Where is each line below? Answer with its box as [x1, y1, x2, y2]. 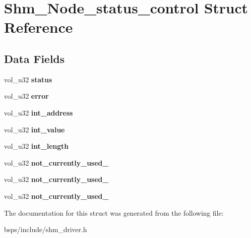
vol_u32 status [4, 74, 52, 84]
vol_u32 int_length [4, 141, 69, 151]
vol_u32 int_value [4, 124, 65, 134]
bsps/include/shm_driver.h [4, 224, 87, 235]
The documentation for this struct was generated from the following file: [4, 207, 224, 218]
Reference [4, 17, 73, 37]
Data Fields [4, 51, 65, 66]
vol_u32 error [4, 91, 49, 101]
